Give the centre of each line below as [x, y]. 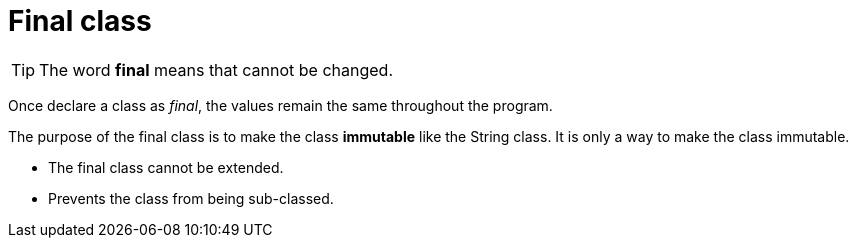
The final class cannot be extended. [166, 167]
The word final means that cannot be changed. [216, 69]
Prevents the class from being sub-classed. [191, 198]
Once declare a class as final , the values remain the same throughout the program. [280, 105]
